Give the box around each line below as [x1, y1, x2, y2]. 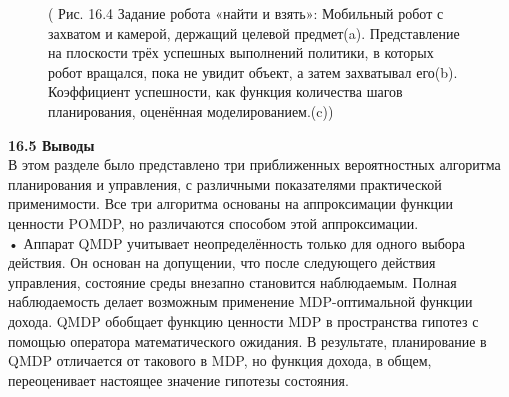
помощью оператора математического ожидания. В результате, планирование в [8, 330, 487, 351]
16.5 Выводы [8, 134, 95, 155]
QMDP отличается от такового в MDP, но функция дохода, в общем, [8, 350, 432, 371]
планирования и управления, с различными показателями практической [8, 173, 442, 194]
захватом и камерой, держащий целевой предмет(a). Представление [48, 22, 460, 43]
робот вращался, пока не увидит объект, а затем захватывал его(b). [48, 61, 458, 82]
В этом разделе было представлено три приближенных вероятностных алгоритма [8, 154, 501, 175]
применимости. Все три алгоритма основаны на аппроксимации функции [8, 193, 454, 214]
